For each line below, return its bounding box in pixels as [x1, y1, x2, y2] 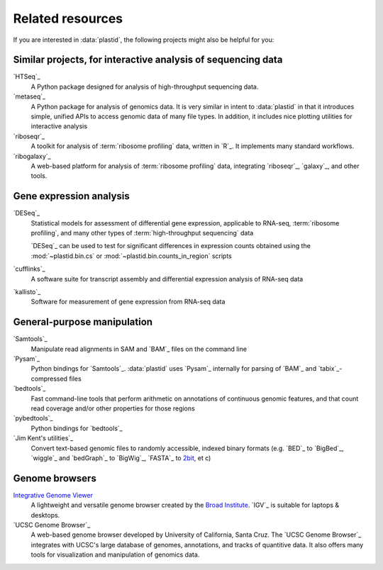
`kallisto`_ [13, 288, 41, 296]
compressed [30, 374, 67, 383]
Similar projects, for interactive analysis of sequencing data [13, 54, 283, 66]
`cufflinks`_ [13, 264, 45, 273]
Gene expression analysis [13, 190, 131, 202]
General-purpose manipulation [13, 316, 152, 328]
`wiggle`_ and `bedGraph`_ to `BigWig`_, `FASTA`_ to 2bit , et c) [30, 454, 211, 462]
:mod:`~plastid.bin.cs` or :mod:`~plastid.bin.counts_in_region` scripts [30, 252, 232, 260]
